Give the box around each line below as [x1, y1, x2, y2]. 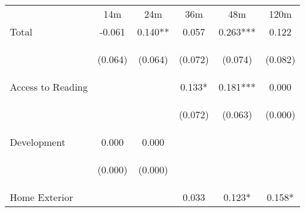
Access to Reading [10, 80, 88, 94]
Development [10, 135, 65, 149]
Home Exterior [10, 190, 73, 204]
